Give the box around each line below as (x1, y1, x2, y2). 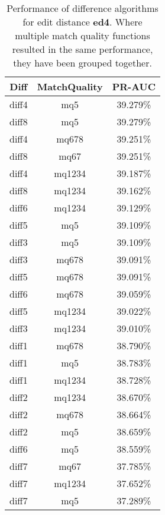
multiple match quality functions (15, 29, 150, 42)
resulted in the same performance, (12, 42, 153, 56)
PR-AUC (112, 80, 156, 93)
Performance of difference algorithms (7, 1, 158, 15)
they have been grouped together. (13, 56, 152, 69)
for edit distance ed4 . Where (22, 15, 143, 29)
